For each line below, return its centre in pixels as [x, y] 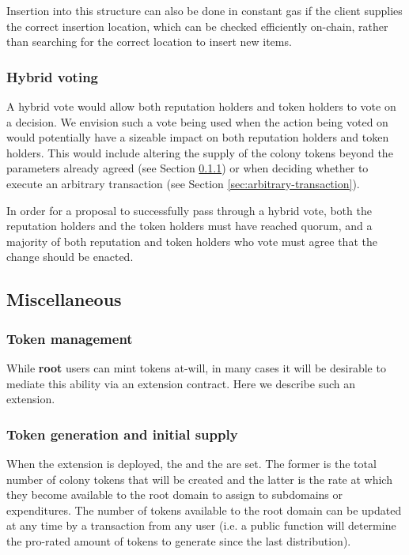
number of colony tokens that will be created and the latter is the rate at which [199, 479]
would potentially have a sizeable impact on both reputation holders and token [198, 137]
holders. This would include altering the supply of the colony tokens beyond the [200, 152]
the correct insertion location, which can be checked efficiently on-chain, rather [197, 26]
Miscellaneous [64, 299]
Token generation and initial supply [122, 434]
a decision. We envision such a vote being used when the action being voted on [197, 121]
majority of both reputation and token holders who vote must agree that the [192, 241]
